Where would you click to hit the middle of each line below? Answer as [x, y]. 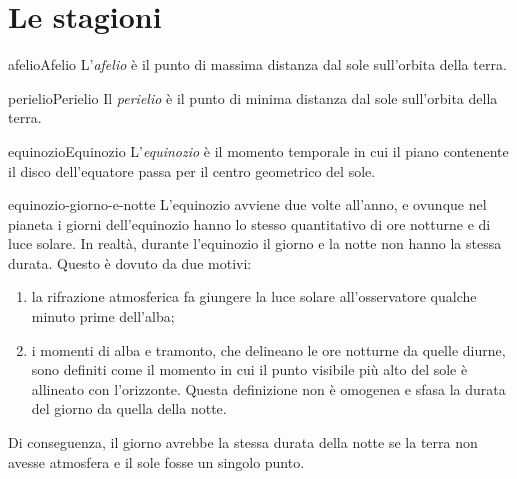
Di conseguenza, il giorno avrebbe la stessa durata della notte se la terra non [243, 442]
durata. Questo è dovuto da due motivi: [130, 262]
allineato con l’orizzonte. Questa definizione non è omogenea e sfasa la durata [268, 388]
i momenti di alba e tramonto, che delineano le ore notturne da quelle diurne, [268, 349]
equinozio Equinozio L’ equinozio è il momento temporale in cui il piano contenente [258, 150]
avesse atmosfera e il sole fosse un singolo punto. [156, 461]
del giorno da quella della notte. [129, 408]
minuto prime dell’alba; [103, 316]
